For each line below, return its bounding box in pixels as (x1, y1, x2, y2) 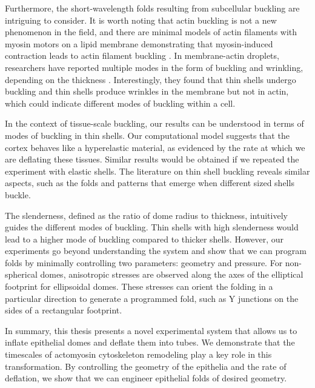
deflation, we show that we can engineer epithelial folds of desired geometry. (5, 372, 287, 384)
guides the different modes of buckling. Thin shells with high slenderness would (5, 221, 299, 233)
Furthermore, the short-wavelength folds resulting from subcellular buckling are (5, 2, 300, 14)
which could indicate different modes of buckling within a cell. (5, 96, 236, 109)
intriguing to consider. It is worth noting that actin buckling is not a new (5, 13, 277, 26)
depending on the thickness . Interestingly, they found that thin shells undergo (5, 73, 296, 85)
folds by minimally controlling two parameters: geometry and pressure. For (5, 256, 283, 269)
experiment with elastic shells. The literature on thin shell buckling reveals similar (5, 164, 310, 177)
